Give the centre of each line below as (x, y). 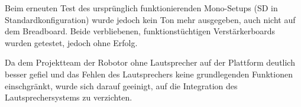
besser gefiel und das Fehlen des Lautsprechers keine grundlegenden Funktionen (149, 74)
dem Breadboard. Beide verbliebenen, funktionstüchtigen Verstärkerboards (140, 31)
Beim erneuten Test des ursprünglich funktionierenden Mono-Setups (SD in (141, 8)
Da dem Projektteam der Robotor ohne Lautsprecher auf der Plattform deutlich (150, 62)
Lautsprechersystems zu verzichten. (69, 97)
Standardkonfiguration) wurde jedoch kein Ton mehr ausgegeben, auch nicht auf (150, 19)
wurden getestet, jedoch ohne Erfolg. (71, 42)
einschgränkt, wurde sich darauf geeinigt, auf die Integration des (121, 85)
